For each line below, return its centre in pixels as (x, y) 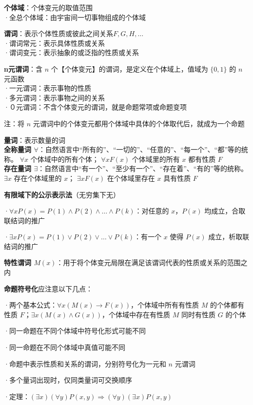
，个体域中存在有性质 (136, 314)
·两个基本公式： (30, 305)
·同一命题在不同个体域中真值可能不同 (65, 347)
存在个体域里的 (38, 178)
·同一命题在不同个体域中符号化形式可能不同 (75, 331)
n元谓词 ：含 (23, 68)
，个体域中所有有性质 (165, 305)
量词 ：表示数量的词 (35, 140)
